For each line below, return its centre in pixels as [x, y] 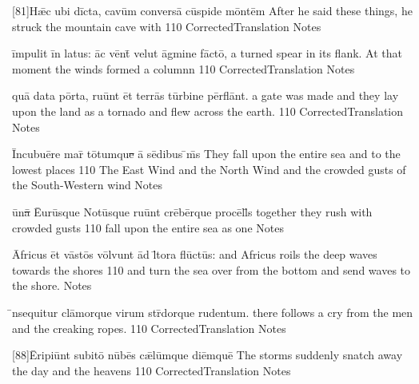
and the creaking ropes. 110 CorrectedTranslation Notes [149, 328]
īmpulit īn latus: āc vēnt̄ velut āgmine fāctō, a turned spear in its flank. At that [208, 53]
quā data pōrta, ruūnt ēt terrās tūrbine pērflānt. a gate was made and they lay [206, 95]
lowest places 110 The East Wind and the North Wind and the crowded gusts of [209, 169]
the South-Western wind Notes [88, 185]
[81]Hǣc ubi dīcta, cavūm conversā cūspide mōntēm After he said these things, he [212, 10]
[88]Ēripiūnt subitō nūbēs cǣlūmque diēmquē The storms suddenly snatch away [208, 355]
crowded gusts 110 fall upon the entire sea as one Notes [148, 227]
